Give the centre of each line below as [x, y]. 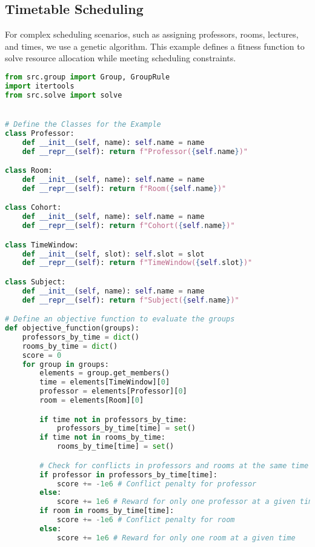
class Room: [29, 171]
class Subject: [35, 282]
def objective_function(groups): [72, 328]
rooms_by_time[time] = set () [115, 447]
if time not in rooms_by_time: [102, 438]
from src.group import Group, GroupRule [88, 77]
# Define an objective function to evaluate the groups [120, 319]
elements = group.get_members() [105, 373]
